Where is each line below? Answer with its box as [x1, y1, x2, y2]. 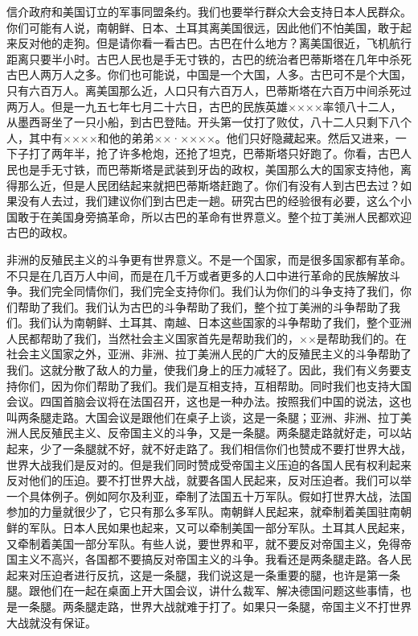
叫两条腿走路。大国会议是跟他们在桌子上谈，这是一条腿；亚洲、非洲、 [6, 408, 378, 425]
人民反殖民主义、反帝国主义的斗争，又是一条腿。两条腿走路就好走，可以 [17, 424, 400, 441]
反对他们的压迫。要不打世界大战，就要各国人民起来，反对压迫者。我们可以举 [6, 472, 412, 489]
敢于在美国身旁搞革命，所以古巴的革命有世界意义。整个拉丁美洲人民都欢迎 [17, 208, 412, 225]
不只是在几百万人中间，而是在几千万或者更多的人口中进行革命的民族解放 [6, 266, 389, 283]
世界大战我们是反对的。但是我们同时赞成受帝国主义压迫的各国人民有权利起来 [6, 456, 412, 473]
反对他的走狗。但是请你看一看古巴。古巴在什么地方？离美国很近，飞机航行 [17, 35, 412, 52]
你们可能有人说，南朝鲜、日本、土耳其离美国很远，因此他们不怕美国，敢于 [6, 19, 400, 35]
